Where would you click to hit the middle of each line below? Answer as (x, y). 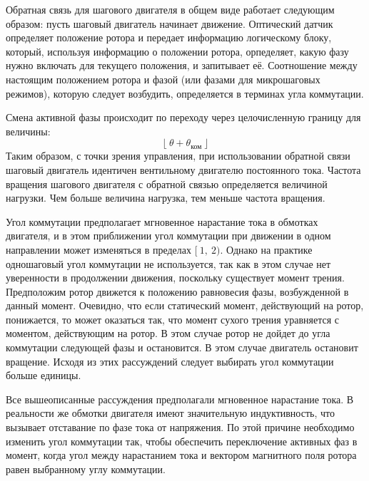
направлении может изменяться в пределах (98, 249)
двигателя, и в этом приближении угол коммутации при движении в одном (168, 236)
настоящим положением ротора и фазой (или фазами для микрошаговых (163, 79)
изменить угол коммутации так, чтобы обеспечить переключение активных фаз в (182, 441)
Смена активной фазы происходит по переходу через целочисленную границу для (183, 117)
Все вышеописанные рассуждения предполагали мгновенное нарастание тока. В (180, 399)
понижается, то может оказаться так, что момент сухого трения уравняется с (173, 319)
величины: (28, 131)
